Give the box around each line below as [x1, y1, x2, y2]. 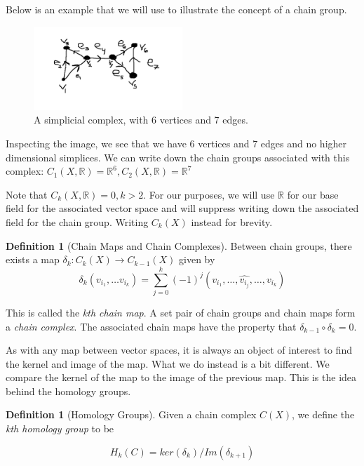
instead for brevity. [191, 215, 273, 229]
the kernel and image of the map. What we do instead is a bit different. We [6, 356, 330, 371]
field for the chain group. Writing [6, 215, 149, 229]
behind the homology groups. [6, 383, 131, 398]
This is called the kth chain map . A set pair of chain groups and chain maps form [6, 305, 356, 319]
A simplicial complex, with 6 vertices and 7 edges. [34, 112, 248, 127]
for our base [287, 187, 339, 201]
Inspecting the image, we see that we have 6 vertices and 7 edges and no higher [6, 136, 347, 151]
